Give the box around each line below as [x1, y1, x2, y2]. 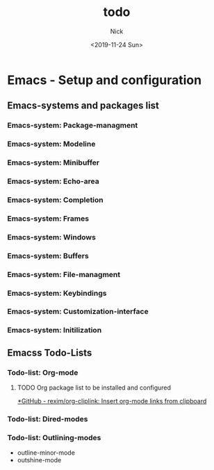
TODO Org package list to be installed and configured [17, 383, 172, 392]
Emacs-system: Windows [7, 232, 96, 242]
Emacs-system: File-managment [7, 269, 120, 279]
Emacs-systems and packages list [7, 100, 160, 112]
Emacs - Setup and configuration [7, 72, 202, 87]
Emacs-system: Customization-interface [7, 307, 149, 317]
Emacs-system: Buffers [7, 251, 89, 260]
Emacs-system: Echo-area [7, 176, 99, 186]
